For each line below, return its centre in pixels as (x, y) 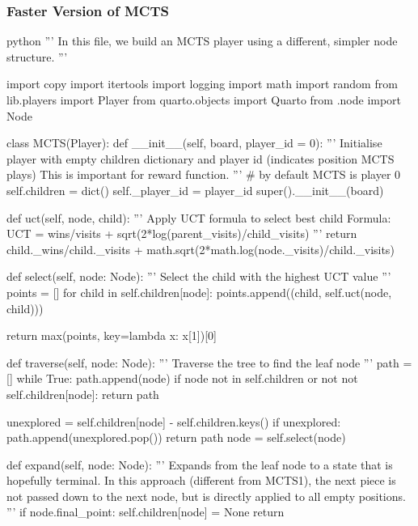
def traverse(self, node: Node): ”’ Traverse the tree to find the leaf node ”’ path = (209, 362)
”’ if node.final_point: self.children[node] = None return (146, 512)
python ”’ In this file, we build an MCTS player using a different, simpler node (202, 41)
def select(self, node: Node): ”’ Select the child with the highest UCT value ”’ (199, 276)
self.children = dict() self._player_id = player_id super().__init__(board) (195, 190)
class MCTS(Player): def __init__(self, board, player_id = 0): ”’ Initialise (194, 143)
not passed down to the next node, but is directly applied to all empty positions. (206, 496)
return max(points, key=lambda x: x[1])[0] (112, 335)
